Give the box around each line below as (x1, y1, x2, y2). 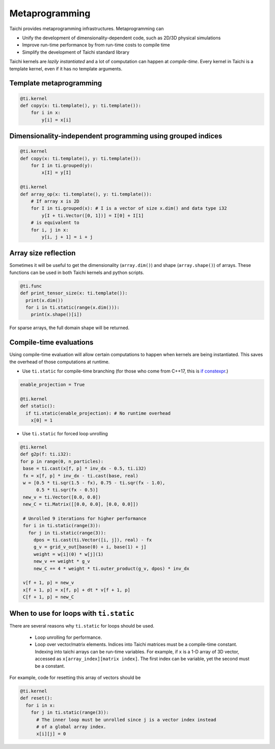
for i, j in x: (31, 227, 69, 233)
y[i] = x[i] (41, 117, 71, 122)
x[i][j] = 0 (36, 731, 66, 737)
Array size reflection (9, 249, 76, 258)
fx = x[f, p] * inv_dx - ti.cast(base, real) (23, 472, 139, 479)
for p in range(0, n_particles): (20, 458, 104, 464)
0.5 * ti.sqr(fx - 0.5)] (36, 487, 99, 493)
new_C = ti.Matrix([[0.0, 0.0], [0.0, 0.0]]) (23, 502, 139, 507)
